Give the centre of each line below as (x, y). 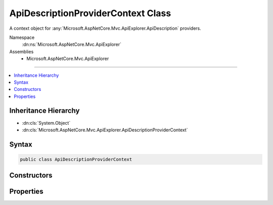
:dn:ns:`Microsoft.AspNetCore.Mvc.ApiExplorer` (72, 44)
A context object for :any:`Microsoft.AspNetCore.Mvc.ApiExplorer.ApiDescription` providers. (105, 28)
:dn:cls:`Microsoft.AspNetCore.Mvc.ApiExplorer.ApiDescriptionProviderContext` (105, 130)
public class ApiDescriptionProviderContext (76, 159)
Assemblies (21, 52)
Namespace (22, 37)
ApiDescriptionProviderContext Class (90, 13)
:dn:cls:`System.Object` (46, 123)
